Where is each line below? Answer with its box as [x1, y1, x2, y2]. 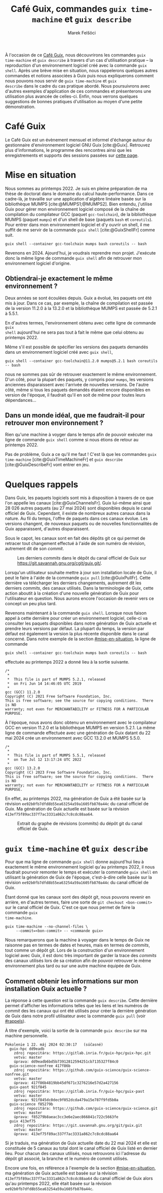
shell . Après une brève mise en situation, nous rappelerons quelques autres [5, 67, 158, 73]
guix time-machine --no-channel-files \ [5, 924, 89, 929]
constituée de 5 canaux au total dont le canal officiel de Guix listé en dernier [5, 1145, 158, 1151]
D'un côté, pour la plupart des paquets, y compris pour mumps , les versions [5, 376, 154, 382]
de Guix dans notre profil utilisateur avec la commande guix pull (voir [5, 1013, 146, 1019]
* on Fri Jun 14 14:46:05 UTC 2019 [7, 681, 82, 687]
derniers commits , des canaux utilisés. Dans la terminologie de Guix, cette [5, 585, 154, 591]
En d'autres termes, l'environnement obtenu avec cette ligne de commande [5, 320, 156, 325]
